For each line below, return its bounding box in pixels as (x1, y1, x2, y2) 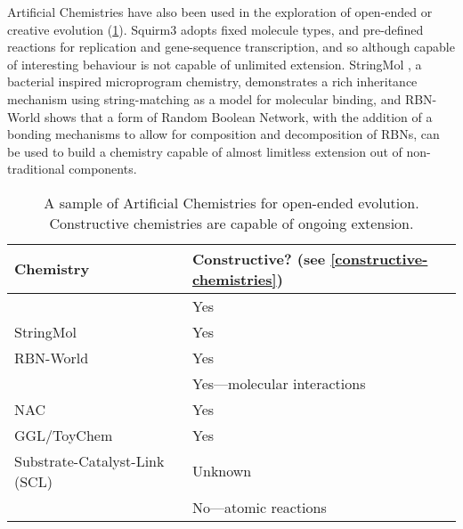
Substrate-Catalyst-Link (14, 450, 165, 471)
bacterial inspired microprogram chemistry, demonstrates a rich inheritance (7, 72, 418, 91)
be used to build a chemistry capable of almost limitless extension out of (7, 142, 402, 160)
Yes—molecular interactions (191, 372, 366, 394)
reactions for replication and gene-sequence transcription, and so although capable (7, 37, 455, 56)
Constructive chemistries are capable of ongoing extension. (49, 212, 414, 233)
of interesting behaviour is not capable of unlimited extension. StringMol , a (7, 54, 422, 73)
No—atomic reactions (191, 496, 327, 517)
